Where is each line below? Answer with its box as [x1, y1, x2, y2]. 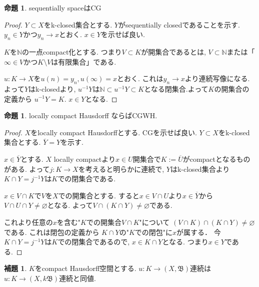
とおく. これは [116, 73, 163, 84]
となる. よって [47, 200, 93, 210]
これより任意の [4, 216, 53, 227]
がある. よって [4, 163, 50, 174]
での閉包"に [134, 226, 173, 237]
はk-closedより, [28, 83, 76, 94]
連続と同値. [59, 272, 96, 283]
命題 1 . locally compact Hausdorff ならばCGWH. [4, 110, 157, 121]
